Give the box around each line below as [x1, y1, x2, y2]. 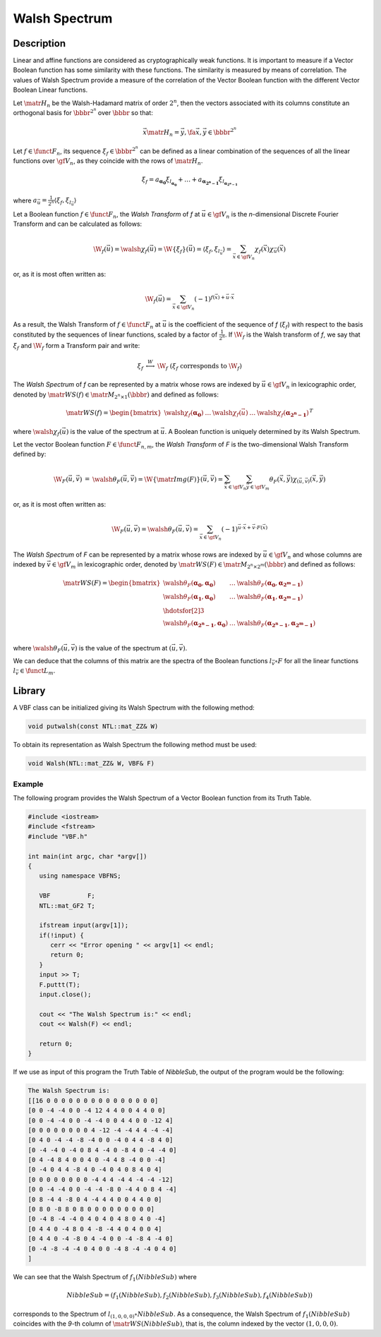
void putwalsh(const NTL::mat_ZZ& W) [28, 722, 159, 730]
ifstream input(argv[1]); [39, 921, 129, 929]
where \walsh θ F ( [13, 643, 64, 654]
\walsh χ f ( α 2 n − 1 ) [256, 409, 310, 418]
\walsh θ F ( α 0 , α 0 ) [162, 579, 216, 588]
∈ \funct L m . [19, 667, 56, 677]
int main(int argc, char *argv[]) [28, 852, 147, 860]
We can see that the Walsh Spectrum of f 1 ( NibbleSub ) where [13, 1272, 198, 1283]
